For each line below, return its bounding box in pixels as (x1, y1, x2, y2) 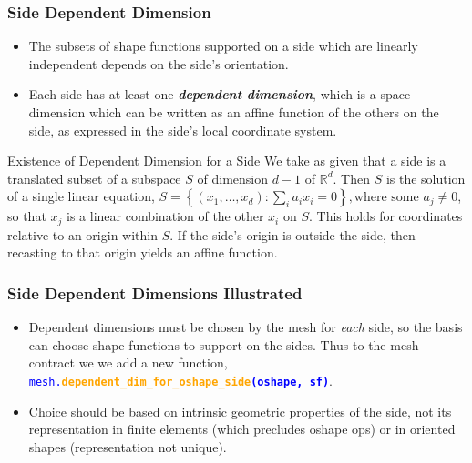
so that (7, 206, 46, 226)
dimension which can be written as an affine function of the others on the (28, 103, 439, 121)
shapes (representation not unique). (28, 437, 227, 456)
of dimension (197, 168, 268, 187)
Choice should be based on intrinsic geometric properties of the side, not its (28, 401, 452, 420)
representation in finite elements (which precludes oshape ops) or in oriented (28, 419, 456, 438)
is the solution (385, 168, 466, 187)
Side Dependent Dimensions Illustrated (7, 281, 303, 304)
